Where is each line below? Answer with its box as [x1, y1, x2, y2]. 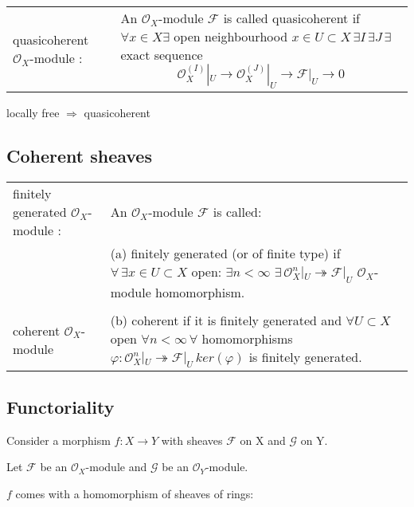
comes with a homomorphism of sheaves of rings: [15, 485, 254, 501]
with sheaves [161, 431, 223, 448]
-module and [85, 458, 147, 475]
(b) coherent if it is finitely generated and [110, 310, 342, 329]
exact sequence [120, 45, 203, 64]
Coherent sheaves [6, 143, 152, 168]
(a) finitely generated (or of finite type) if [110, 243, 341, 262]
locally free [6, 104, 60, 121]
